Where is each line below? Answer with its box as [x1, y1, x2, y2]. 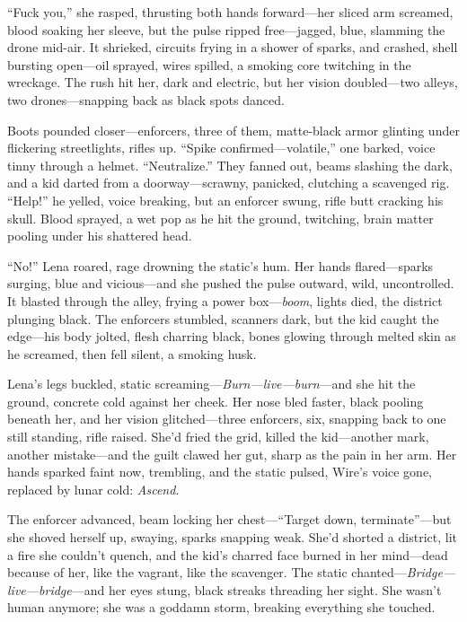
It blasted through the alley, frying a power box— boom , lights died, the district [7, 291, 443, 310]
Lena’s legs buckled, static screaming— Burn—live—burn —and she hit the [7, 374, 416, 393]
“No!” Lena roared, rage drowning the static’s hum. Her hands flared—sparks [7, 256, 434, 275]
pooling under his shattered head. [7, 226, 192, 245]
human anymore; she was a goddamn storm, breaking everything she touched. [7, 598, 436, 617]
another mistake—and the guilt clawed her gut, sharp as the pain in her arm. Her [7, 444, 457, 463]
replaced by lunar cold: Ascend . [7, 479, 180, 498]
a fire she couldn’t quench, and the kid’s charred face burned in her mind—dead [7, 545, 448, 564]
